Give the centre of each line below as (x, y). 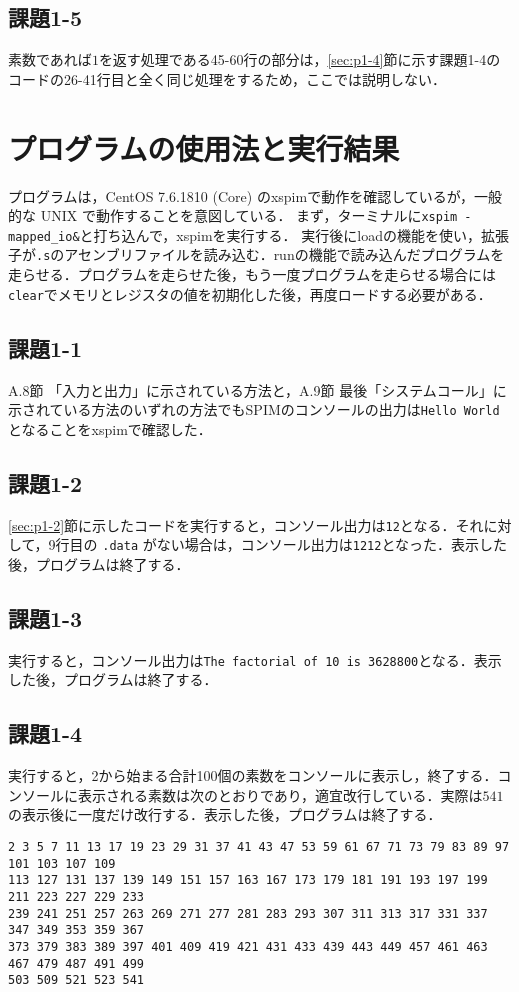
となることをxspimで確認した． (110, 428)
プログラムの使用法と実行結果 (204, 147)
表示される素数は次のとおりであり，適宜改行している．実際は (280, 794)
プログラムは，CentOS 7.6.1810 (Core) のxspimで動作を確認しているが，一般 (255, 195)
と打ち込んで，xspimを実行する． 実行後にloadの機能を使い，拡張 (294, 234)
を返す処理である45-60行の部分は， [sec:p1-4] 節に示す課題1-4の (299, 59)
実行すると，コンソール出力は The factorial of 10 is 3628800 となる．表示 (255, 659)
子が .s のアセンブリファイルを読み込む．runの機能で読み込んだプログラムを (256, 254)
